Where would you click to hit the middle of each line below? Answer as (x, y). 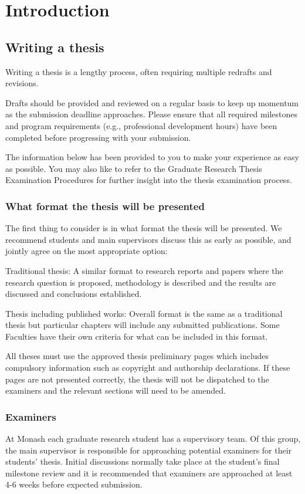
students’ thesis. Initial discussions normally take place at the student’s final (143, 461)
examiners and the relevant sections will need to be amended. (116, 390)
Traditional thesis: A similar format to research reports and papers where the (144, 270)
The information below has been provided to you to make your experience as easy (152, 157)
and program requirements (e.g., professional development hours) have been (141, 125)
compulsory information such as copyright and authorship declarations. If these (148, 368)
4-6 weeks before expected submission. (74, 484)
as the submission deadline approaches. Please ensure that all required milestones (152, 114)
